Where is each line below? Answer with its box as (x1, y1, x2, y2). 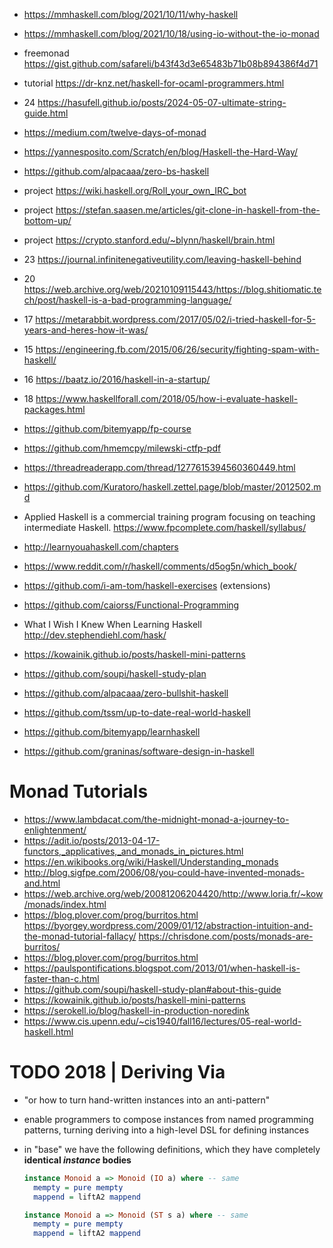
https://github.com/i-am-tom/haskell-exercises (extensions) (23, 580, 271, 591)
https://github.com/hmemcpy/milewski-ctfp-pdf (23, 442, 222, 454)
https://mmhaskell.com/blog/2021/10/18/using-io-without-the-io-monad (23, 28, 320, 39)
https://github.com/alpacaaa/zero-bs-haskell (23, 165, 210, 177)
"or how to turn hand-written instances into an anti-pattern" (23, 1094, 271, 1106)
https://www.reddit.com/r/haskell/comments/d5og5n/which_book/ (23, 560, 297, 572)
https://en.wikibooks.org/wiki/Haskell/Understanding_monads (23, 855, 279, 868)
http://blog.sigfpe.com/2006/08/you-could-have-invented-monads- (23, 866, 306, 878)
